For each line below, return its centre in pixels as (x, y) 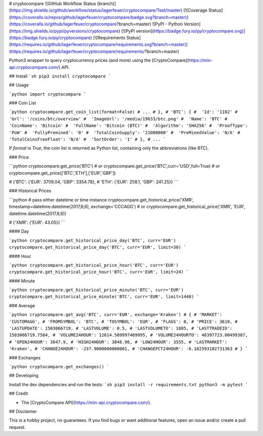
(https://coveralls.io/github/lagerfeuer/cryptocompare (63, 24)
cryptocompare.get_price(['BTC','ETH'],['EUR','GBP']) (63, 173)
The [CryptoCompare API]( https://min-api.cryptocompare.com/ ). (86, 402)
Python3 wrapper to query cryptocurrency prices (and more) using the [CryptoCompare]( (99, 60)
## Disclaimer (23, 411)
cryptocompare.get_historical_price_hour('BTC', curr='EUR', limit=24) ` (99, 272)
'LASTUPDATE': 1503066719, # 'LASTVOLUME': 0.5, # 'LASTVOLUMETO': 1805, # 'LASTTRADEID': (121, 328)
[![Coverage (195, 10)
